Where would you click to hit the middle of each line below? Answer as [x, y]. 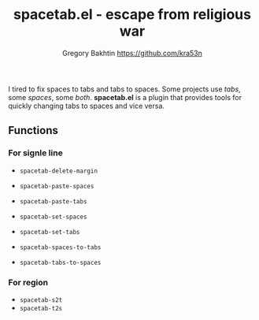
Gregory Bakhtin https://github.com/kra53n [132, 53]
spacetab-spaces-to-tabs [60, 247]
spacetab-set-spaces [53, 217]
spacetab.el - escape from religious [132, 15]
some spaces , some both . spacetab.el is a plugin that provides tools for [125, 97]
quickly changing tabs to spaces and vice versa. [87, 106]
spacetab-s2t [41, 300]
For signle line [35, 153]
